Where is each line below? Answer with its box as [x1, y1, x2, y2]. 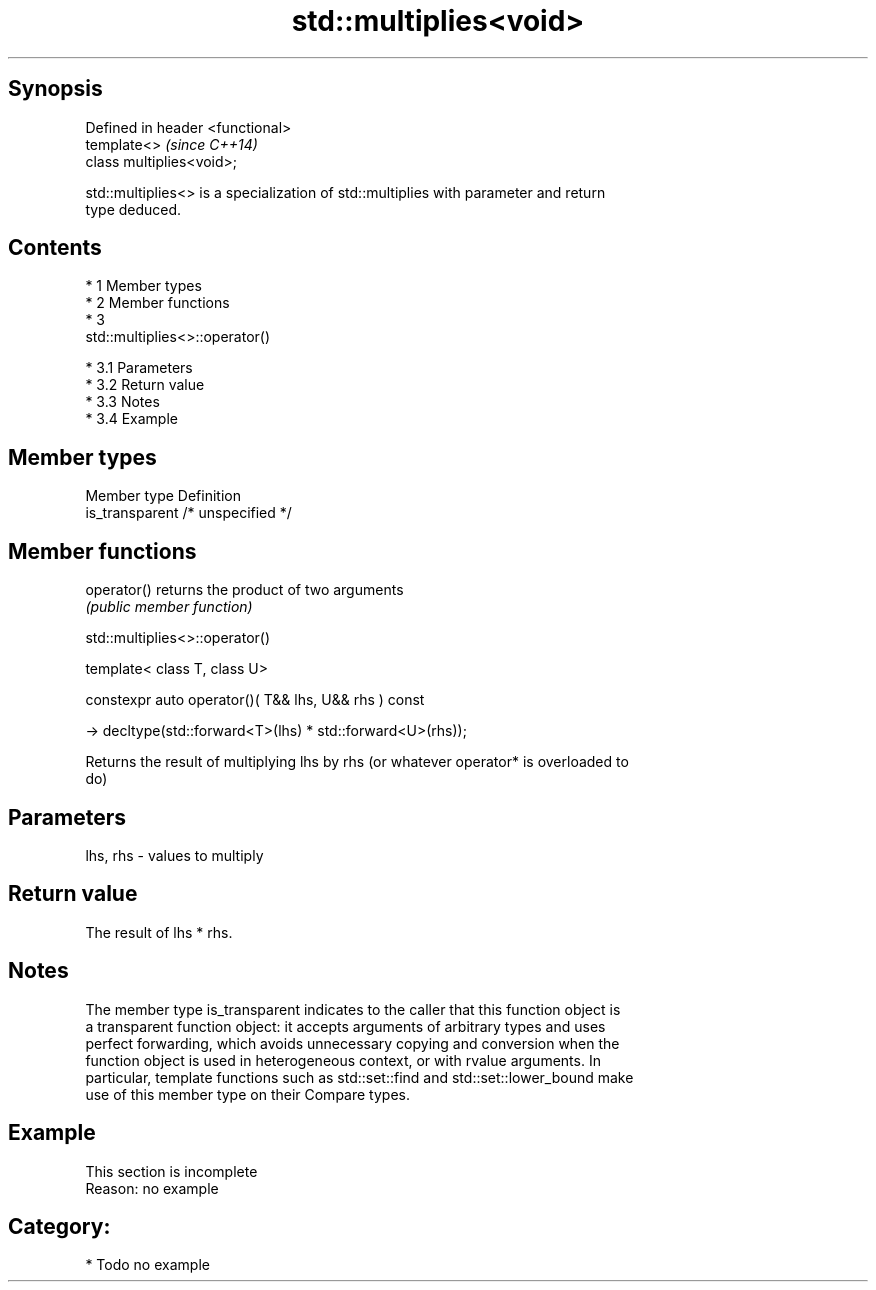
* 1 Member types [85, 277, 202, 295]
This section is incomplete [85, 1162, 258, 1180]
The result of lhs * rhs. [85, 923, 233, 941]
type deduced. [85, 200, 182, 218]
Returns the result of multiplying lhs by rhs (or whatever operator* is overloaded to [85, 753, 629, 771]
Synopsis [8, 76, 103, 102]
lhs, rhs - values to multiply [85, 846, 264, 864]
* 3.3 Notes [85, 393, 160, 411]
